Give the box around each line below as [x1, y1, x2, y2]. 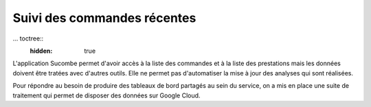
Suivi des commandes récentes [12, 10, 196, 25]
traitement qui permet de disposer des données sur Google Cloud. [12, 91, 201, 99]
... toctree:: [12, 34, 44, 43]
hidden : [30, 47, 53, 55]
